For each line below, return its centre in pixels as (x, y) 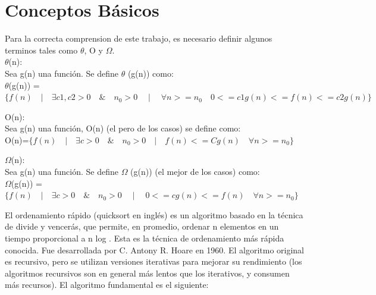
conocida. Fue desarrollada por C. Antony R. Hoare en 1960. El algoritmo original (154, 250)
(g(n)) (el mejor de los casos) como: (195, 172)
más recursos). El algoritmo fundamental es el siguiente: (107, 285)
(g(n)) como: (151, 73)
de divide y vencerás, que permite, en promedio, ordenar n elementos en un (142, 226)
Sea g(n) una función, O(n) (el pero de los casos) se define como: (123, 128)
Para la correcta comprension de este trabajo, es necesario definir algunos (139, 38)
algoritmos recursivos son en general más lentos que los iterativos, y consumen (147, 273)
